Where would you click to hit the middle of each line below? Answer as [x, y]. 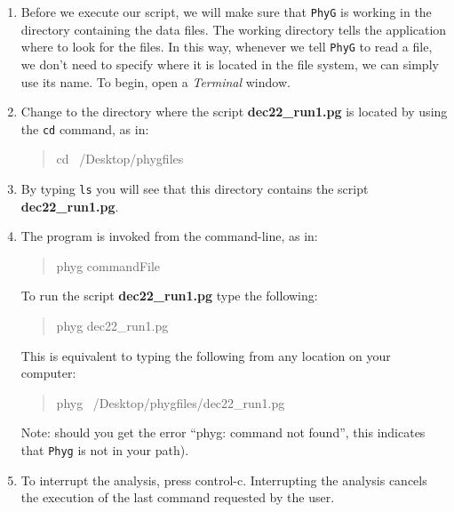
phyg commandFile [108, 265]
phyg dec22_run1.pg [112, 325]
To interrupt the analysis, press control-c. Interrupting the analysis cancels [224, 480]
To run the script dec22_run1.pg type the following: [169, 296]
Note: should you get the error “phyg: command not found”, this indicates [223, 432]
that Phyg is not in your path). [105, 449]
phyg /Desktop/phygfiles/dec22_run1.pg [171, 402]
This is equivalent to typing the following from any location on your [206, 355]
